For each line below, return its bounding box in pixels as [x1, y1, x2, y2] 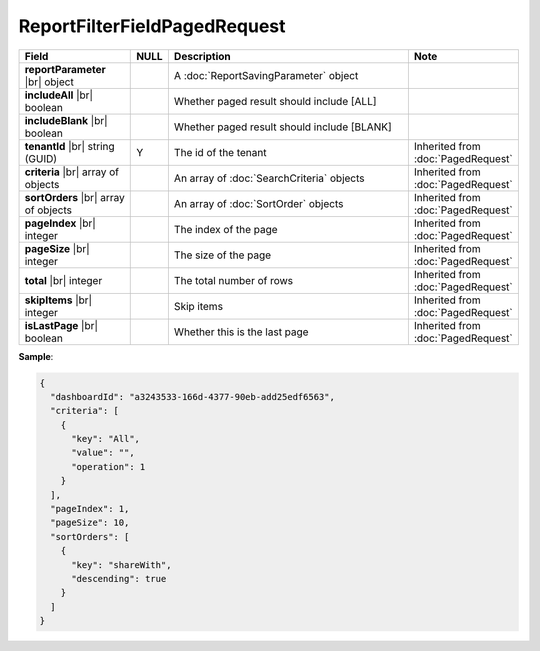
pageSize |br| [24, 241, 90, 255]
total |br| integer [24, 273, 103, 287]
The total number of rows [173, 273, 294, 287]
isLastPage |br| [24, 318, 99, 332]
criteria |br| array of [24, 165, 120, 179]
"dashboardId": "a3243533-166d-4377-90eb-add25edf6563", [50, 391, 335, 402]
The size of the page [173, 248, 272, 262]
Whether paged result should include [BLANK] [173, 120, 392, 134]
